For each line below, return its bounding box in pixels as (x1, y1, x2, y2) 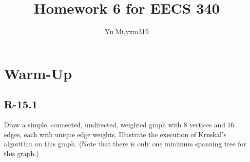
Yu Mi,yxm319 (105, 26, 149, 37)
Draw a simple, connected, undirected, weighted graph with (4, 120, 182, 130)
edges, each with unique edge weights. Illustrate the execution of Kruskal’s (4, 129, 227, 139)
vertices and (189, 120, 225, 130)
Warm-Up (4, 63, 72, 83)
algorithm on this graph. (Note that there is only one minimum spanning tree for (4, 139, 246, 149)
